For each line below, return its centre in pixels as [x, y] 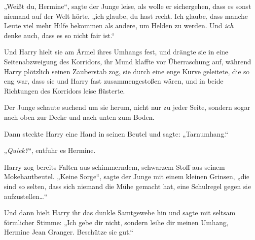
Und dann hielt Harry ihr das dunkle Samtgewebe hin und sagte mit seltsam [120, 213]
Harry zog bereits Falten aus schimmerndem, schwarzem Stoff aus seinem [114, 167]
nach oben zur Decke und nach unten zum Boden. [79, 117]
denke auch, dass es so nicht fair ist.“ [59, 35]
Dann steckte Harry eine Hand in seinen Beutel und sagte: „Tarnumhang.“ [116, 133]
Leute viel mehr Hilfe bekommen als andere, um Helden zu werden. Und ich [119, 25]
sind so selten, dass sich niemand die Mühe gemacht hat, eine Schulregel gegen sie [127, 186]
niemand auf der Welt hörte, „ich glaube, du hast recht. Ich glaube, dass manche [126, 16]
